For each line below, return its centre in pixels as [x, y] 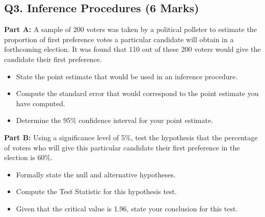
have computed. [41, 103]
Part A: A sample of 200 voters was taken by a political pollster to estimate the [130, 29]
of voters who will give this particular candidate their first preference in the [122, 147]
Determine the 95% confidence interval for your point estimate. [114, 120]
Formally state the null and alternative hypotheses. [96, 174]
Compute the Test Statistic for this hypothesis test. [96, 191]
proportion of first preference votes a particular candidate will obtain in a [119, 39]
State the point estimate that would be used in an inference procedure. [127, 76]
